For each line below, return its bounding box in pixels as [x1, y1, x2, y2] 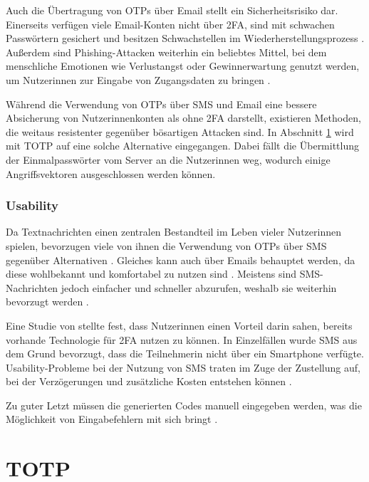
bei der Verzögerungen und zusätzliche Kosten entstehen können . [6, 374, 292, 389]
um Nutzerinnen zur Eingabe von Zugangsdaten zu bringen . [6, 72, 271, 87]
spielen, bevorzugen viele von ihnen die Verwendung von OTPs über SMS [6, 238, 327, 253]
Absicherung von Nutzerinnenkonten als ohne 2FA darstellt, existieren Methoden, [6, 110, 361, 125]
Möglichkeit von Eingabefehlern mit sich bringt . [6, 412, 218, 426]
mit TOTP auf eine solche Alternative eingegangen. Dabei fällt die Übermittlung [6, 138, 360, 153]
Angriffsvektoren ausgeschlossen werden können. [6, 166, 216, 181]
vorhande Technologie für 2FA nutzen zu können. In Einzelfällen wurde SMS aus [6, 332, 358, 347]
